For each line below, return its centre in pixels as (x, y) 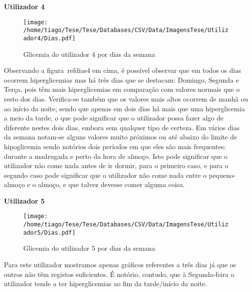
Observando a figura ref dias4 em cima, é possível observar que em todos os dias (123, 70)
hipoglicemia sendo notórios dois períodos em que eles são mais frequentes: (115, 146)
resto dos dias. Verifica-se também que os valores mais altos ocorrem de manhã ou (126, 98)
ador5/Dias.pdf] (50, 232)
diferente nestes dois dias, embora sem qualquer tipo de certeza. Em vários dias (122, 127)
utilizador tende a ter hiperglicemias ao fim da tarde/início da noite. (106, 283)
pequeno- (222, 175)
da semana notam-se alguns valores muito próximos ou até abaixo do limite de (120, 137)
